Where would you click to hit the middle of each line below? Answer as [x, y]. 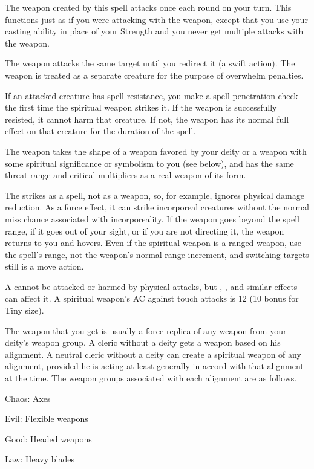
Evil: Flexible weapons [47, 419]
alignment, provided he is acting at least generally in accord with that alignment [154, 366]
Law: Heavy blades [40, 459]
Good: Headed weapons [48, 438]
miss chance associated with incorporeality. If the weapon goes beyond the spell [152, 218]
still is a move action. [44, 266]
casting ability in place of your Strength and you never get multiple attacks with [154, 31]
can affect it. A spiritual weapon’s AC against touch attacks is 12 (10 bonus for [152, 298]
